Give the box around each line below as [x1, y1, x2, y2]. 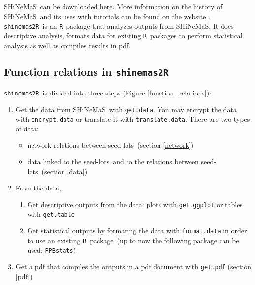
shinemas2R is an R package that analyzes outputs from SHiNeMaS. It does [4, 21, 234, 31]
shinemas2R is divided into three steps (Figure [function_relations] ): [4, 87, 212, 97]
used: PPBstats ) [27, 245, 76, 255]
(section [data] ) [41, 166, 88, 176]
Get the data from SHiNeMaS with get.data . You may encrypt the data [15, 104, 237, 114]
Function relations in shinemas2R [4, 64, 169, 79]
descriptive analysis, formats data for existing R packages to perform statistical [4, 30, 243, 40]
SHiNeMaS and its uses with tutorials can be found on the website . [4, 11, 210, 21]
